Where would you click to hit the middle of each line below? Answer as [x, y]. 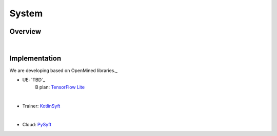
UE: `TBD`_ [34, 80]
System [26, 13]
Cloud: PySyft [37, 125]
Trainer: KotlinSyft [41, 106]
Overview [25, 31]
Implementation [35, 58]
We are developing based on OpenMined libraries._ [64, 70]
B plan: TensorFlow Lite [60, 87]
